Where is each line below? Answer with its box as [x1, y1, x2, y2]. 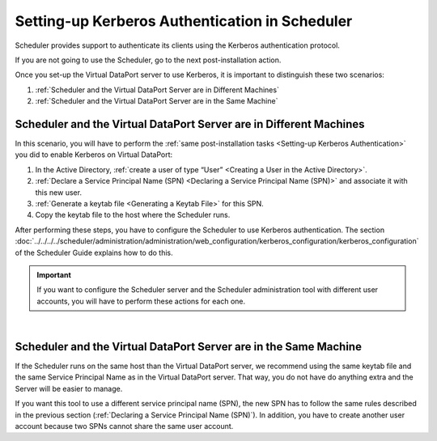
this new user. [35, 187, 83, 197]
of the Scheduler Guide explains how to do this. [15, 248, 173, 257]
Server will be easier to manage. [15, 384, 123, 393]
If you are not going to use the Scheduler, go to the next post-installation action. [15, 55, 282, 65]
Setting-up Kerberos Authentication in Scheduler [15, 12, 353, 30]
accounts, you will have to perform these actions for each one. [36, 296, 246, 306]
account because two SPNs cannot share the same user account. [15, 421, 234, 430]
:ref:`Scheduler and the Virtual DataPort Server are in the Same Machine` [35, 96, 278, 106]
